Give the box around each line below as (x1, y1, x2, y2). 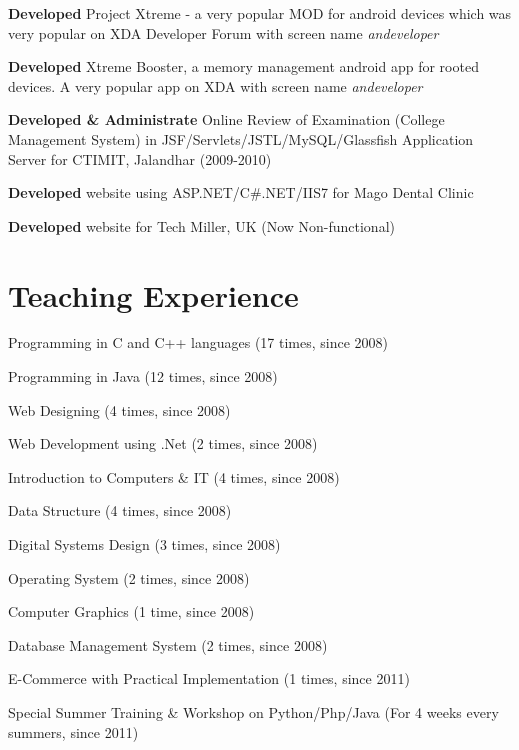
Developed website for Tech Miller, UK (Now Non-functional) (8, 215, 395, 236)
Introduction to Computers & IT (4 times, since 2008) (8, 466, 340, 487)
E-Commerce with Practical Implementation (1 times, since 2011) (8, 668, 410, 689)
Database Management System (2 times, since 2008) (8, 634, 328, 655)
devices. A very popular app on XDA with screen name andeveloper (8, 75, 423, 96)
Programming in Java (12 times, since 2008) (8, 366, 278, 387)
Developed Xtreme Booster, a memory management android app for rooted (8, 56, 479, 77)
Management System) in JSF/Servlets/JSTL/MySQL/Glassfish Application (8, 128, 474, 149)
